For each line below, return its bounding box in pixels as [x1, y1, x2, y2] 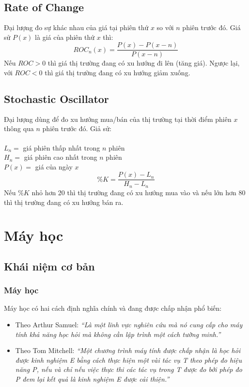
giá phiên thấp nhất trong [23, 142, 100, 152]
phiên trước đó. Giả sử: [42, 123, 111, 134]
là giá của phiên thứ [35, 32, 95, 42]
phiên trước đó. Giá [182, 22, 241, 33]
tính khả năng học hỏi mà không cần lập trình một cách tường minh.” [15, 329, 221, 339]
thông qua [4, 123, 34, 134]
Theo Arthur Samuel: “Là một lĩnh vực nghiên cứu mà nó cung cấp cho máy [15, 320, 243, 330]
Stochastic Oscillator [4, 91, 109, 106]
